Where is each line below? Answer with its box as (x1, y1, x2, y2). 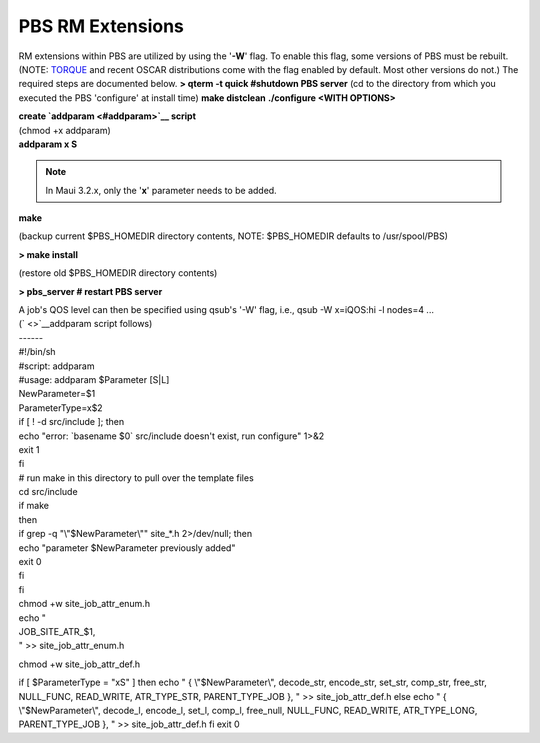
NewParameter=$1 (18, 388, 96, 400)
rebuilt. (479, 50, 509, 62)
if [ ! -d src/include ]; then (18, 416, 125, 428)
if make (18, 500, 50, 512)
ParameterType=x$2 (18, 401, 104, 414)
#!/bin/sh (18, 346, 56, 358)
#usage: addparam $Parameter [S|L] (18, 373, 170, 385)
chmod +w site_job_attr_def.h (18, 658, 141, 670)
